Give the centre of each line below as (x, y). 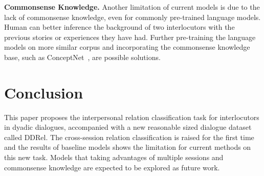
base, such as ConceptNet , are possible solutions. (82, 57)
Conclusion (44, 92)
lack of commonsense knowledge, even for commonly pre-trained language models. (133, 17)
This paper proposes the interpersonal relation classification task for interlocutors (132, 117)
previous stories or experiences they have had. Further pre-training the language (130, 37)
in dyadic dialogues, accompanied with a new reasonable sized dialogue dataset (128, 127)
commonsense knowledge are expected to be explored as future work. (112, 167)
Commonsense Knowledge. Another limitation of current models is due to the (132, 7)
